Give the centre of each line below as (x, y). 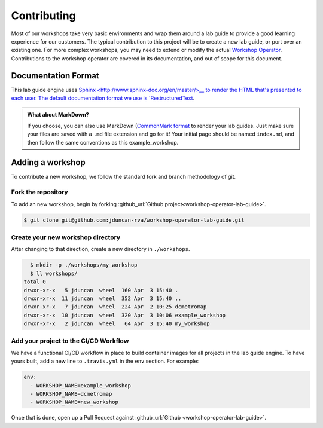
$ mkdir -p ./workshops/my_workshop (84, 265)
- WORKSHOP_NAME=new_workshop (74, 402)
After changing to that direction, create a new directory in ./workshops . (100, 249)
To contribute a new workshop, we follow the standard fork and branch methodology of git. (124, 177)
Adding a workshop (48, 162)
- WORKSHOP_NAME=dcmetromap (71, 394)
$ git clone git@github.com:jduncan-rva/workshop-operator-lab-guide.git (134, 220)
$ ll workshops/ (54, 273)
